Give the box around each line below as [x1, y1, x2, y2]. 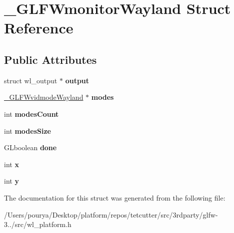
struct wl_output [4, 75, 57, 85]
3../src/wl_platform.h [4, 219, 71, 230]
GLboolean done [4, 142, 57, 153]
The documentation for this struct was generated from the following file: [4, 192, 225, 203]
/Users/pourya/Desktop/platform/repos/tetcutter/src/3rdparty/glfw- [4, 209, 218, 220]
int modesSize [4, 125, 51, 136]
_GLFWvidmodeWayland [4, 92, 83, 102]
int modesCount [4, 108, 59, 119]
